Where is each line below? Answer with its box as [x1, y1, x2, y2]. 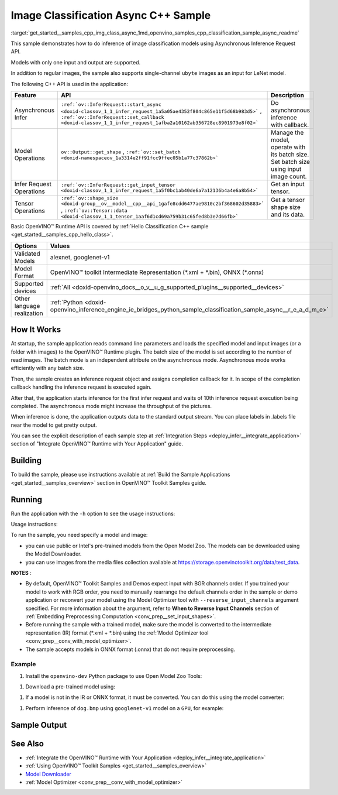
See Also [11, 738, 44, 749]
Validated [14, 249, 40, 258]
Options [14, 242, 37, 250]
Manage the [271, 128, 304, 136]
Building [11, 455, 42, 465]
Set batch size [271, 157, 310, 166]
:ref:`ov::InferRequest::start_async [61, 101, 161, 108]
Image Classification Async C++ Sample [11, 9, 211, 22]
